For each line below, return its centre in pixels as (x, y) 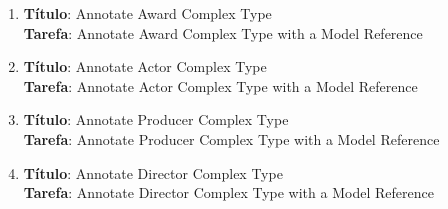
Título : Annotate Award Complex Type (147, 13)
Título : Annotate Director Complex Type (153, 172)
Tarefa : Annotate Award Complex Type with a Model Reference (223, 32)
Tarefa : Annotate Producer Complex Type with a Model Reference (231, 138)
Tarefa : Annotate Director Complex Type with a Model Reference (228, 192)
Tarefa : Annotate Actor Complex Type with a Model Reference (220, 85)
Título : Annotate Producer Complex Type (156, 119)
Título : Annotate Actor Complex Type (145, 66)
